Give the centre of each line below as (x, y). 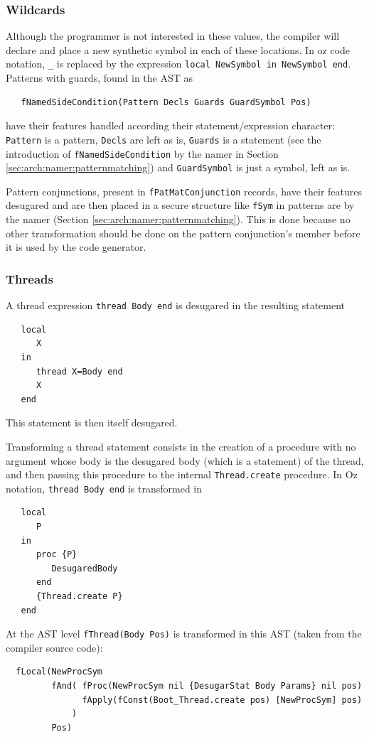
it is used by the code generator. (76, 247)
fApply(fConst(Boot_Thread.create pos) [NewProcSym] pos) (222, 700)
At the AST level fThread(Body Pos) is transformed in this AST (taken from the (184, 634)
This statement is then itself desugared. (92, 423)
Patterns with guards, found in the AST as (100, 78)
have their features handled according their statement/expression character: (170, 125)
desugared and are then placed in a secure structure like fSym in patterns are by (180, 205)
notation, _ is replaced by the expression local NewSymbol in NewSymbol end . (178, 64)
